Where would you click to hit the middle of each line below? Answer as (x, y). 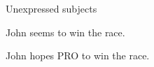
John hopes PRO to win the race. (78, 55)
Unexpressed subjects (51, 8)
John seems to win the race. (65, 32)
